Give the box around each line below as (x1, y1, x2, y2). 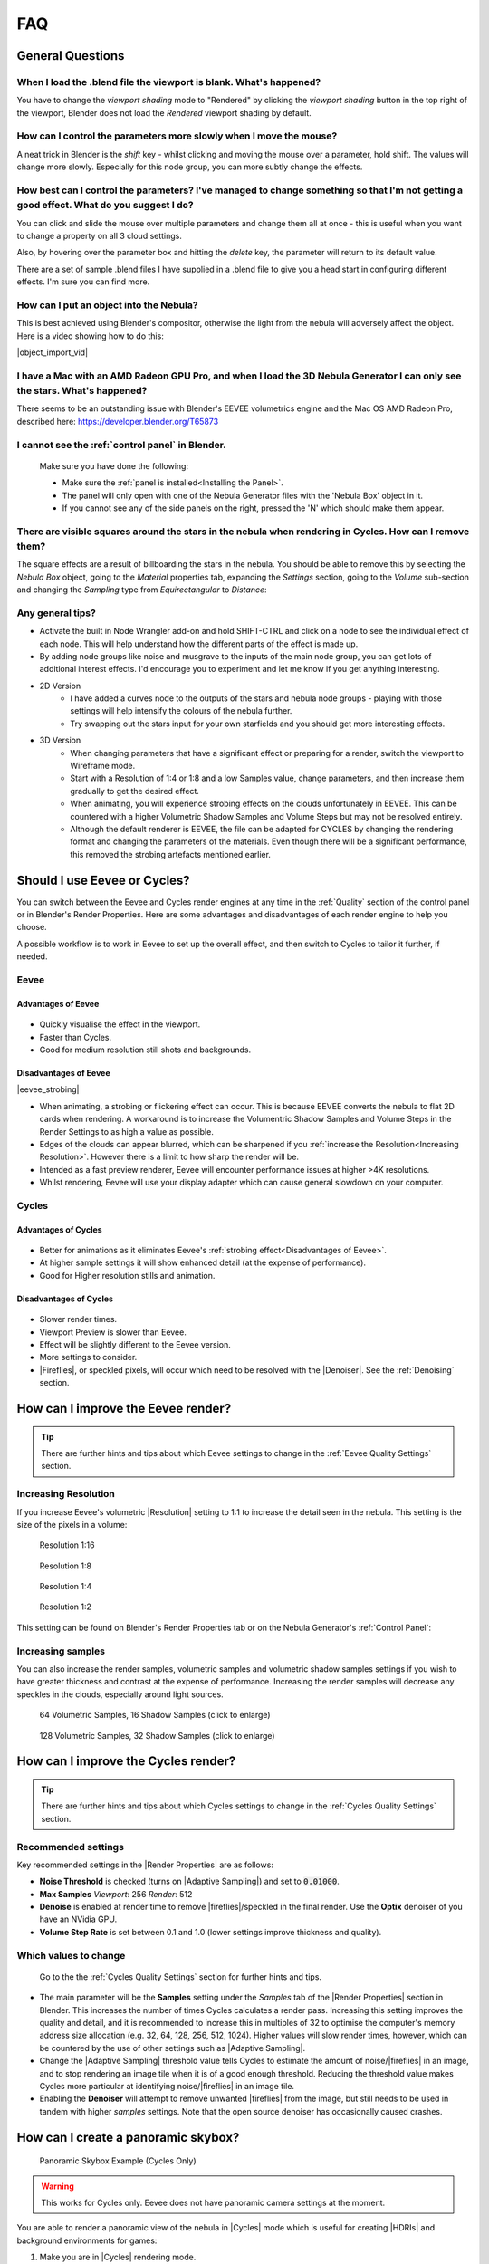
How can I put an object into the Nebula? (16, 299, 198, 312)
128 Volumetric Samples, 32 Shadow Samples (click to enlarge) (39, 1730, 275, 1741)
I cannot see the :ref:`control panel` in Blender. (16, 438, 226, 451)
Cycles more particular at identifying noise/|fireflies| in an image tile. (39, 2080, 294, 2091)
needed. (16, 951, 48, 962)
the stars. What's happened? (16, 385, 148, 397)
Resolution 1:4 (39, 1581, 92, 1592)
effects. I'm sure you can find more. (16, 276, 150, 287)
